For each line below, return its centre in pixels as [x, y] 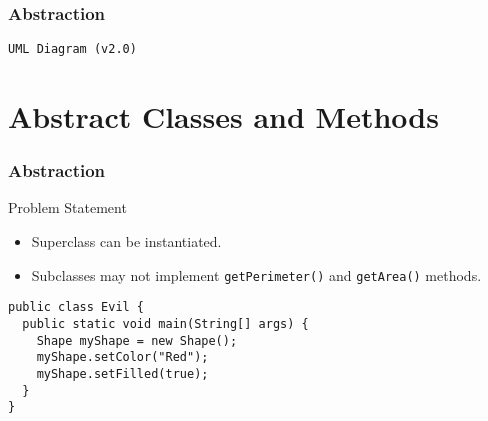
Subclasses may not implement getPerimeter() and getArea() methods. [256, 274]
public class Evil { [76, 307]
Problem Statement [67, 207]
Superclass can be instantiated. [126, 241]
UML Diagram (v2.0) [72, 49]
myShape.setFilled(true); [122, 373]
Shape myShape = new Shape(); [137, 340]
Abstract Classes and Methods [223, 116]
